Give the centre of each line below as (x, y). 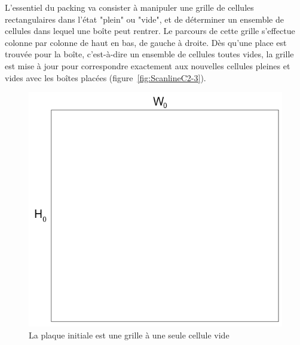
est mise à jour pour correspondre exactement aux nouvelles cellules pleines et (148, 65)
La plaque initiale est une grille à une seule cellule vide (129, 335)
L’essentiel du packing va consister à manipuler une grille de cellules (129, 7)
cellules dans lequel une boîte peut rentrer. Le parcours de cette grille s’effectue (150, 31)
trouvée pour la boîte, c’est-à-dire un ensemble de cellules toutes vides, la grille (149, 54)
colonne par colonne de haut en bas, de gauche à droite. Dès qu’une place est (146, 42)
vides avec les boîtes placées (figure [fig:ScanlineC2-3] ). (105, 77)
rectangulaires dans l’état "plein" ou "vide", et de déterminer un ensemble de (144, 19)
